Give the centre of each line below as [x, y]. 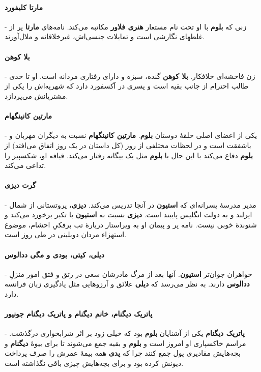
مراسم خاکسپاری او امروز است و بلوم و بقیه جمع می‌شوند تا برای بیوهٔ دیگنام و [125, 343]
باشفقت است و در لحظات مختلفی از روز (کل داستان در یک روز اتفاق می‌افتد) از [128, 145]
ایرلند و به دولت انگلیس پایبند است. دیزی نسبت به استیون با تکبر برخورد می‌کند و [128, 214]
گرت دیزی [20, 185]
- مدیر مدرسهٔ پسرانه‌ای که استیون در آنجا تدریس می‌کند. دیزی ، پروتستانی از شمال [130, 204]
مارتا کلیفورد [24, 7]
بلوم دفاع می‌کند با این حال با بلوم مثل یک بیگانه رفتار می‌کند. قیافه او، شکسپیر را [129, 155]
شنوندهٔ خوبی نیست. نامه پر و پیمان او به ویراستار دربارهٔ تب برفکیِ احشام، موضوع [131, 224]
